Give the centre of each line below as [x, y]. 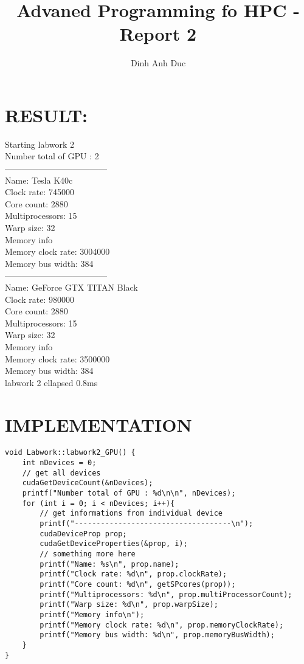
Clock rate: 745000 [40, 192]
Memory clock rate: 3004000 [57, 251]
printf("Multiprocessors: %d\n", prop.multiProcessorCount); [166, 594]
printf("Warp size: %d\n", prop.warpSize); [129, 605]
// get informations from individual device [131, 514]
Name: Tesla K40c [39, 180]
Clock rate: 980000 [40, 299]
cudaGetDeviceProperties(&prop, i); [114, 544]
